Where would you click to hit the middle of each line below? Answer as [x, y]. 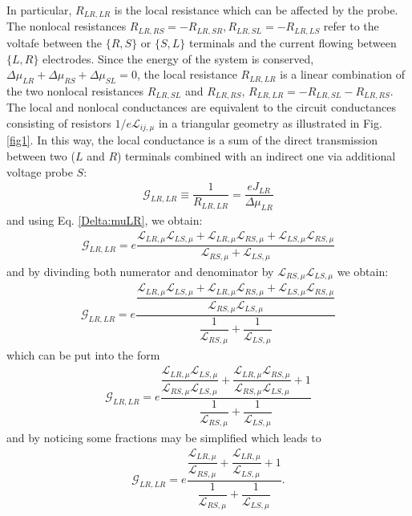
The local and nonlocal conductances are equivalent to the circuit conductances [201, 107]
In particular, [39, 10]
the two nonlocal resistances [75, 90]
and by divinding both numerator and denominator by [140, 271]
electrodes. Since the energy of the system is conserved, [178, 58]
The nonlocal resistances [67, 26]
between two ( [41, 155]
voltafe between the [54, 42]
